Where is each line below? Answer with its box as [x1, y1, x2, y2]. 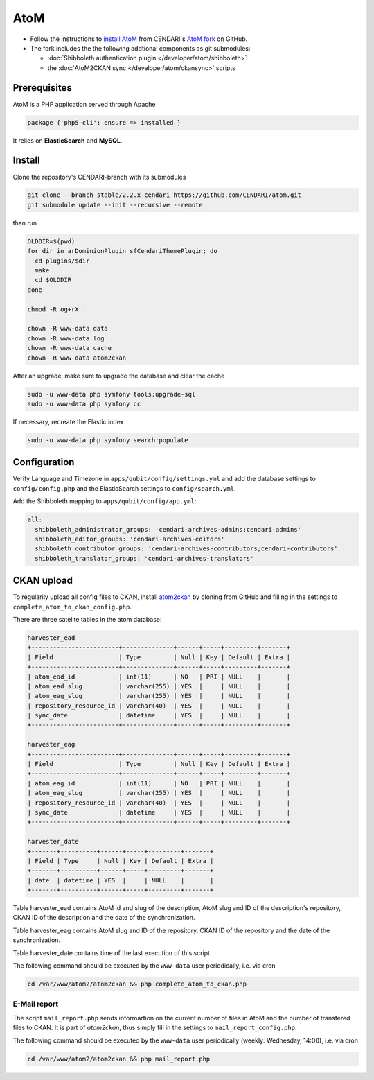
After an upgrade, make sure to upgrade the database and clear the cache [12, 372, 225, 380]
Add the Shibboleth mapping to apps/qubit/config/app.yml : [12, 497, 197, 505]
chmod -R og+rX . [27, 305, 87, 313]
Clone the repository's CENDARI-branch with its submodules [12, 173, 186, 181]
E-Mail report [12, 999, 59, 1009]
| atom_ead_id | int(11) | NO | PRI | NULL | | [27, 672, 291, 681]
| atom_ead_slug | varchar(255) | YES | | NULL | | [27, 682, 291, 690]
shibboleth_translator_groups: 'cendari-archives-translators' [35, 555, 254, 562]
